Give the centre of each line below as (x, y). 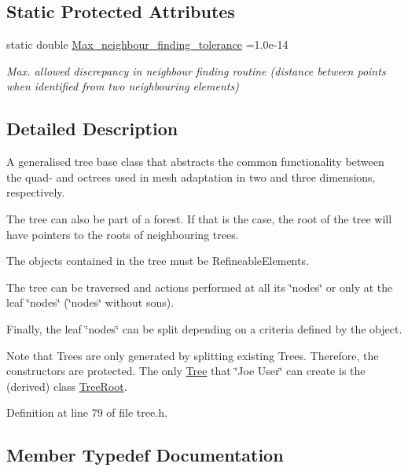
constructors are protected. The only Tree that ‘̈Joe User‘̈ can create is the (186, 371)
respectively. (36, 192)
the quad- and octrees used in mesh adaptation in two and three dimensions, (191, 177)
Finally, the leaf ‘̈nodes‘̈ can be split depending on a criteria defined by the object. (204, 328)
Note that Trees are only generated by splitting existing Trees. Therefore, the (193, 355)
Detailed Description (92, 129)
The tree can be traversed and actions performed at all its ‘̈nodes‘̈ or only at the (200, 287)
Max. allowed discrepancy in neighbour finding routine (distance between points (196, 70)
